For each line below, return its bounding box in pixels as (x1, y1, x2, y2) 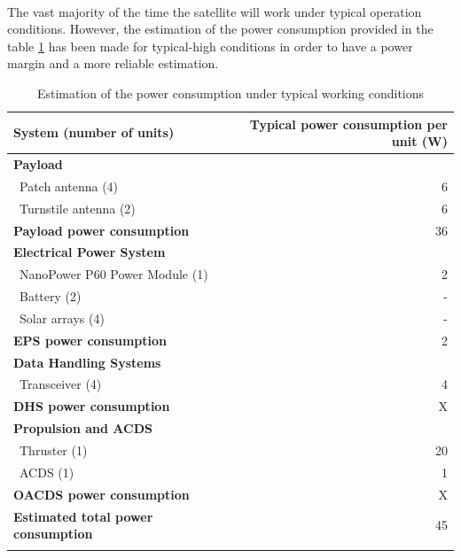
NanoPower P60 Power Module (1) (19, 265, 208, 283)
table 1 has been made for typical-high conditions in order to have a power (7, 36, 413, 55)
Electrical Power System (13, 243, 166, 261)
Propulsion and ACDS (13, 419, 152, 438)
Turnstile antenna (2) (19, 198, 136, 217)
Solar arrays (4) (19, 308, 105, 327)
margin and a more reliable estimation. (7, 54, 219, 73)
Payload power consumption (13, 221, 190, 239)
